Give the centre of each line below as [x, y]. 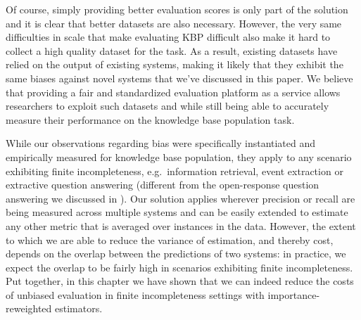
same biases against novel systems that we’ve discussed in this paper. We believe [179, 78]
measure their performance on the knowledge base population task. [150, 119]
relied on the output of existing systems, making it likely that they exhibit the [175, 64]
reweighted [29, 308]
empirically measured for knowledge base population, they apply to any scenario [179, 156]
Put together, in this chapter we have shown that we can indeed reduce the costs [180, 281]
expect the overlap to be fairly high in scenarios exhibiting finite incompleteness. [179, 267]
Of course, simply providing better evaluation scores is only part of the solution [177, 9]
